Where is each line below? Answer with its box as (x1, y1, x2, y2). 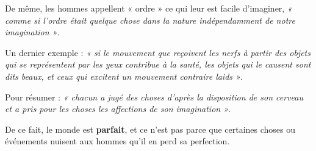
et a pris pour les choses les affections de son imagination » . (5, 102, 231, 115)
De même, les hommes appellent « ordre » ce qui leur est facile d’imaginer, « (5, 2, 292, 14)
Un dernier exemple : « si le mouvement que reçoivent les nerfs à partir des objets (5, 46, 311, 58)
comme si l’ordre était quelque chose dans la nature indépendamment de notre (5, 13, 295, 26)
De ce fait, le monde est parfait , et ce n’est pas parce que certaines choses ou (5, 122, 296, 135)
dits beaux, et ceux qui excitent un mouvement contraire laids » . (5, 69, 243, 82)
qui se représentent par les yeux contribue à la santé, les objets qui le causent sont (5, 58, 311, 71)
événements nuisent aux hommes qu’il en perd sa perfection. (5, 135, 230, 147)
